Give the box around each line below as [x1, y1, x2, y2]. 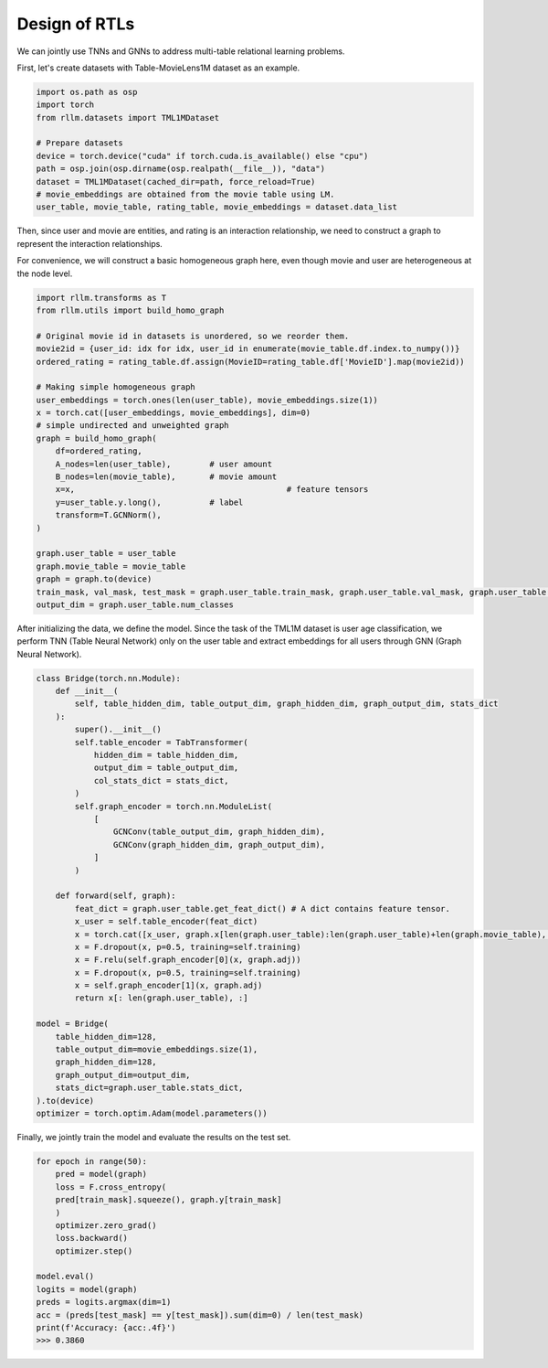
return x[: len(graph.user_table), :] [74, 993, 248, 1003]
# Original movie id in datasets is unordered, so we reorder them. [36, 330, 350, 341]
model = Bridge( [36, 1019, 110, 1029]
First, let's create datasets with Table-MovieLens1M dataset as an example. [16, 62, 300, 73]
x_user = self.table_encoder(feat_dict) [74, 916, 258, 927]
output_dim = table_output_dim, [93, 763, 239, 773]
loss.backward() [55, 1233, 128, 1244]
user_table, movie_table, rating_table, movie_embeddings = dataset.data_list [36, 202, 397, 212]
